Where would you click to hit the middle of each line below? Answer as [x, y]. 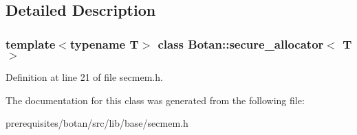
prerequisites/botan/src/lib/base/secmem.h [97, 123]
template [31, 44]
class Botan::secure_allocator [241, 44]
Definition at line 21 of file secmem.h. [84, 77]
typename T [104, 44]
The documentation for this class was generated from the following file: [155, 100]
